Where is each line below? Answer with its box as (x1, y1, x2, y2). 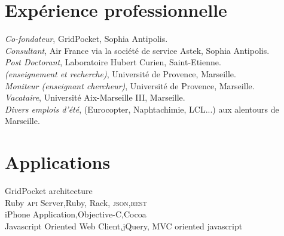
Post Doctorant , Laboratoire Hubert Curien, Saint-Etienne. (5, 56, 221, 68)
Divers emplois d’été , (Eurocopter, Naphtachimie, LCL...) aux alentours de (5, 102, 279, 115)
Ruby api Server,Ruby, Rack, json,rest (5, 196, 147, 208)
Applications (5, 150, 111, 174)
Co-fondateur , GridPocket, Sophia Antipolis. (5, 32, 168, 45)
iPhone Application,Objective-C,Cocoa (5, 208, 146, 220)
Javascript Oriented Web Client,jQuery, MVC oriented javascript (5, 219, 243, 232)
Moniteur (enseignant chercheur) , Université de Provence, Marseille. (5, 79, 255, 92)
